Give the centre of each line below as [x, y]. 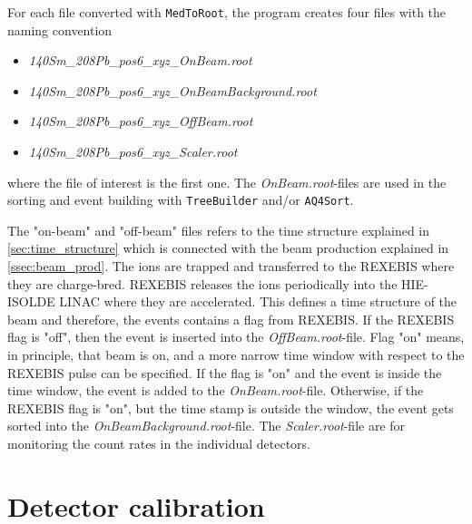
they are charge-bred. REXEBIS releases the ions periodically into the [202, 283]
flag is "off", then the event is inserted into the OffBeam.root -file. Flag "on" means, [236, 337]
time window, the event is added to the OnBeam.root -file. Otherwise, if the [216, 390]
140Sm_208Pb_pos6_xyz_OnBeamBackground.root [172, 90]
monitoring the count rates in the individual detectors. [159, 443]
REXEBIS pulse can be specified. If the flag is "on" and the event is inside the [225, 372]
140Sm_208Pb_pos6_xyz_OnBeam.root [140, 60]
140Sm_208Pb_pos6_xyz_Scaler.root [133, 152]
